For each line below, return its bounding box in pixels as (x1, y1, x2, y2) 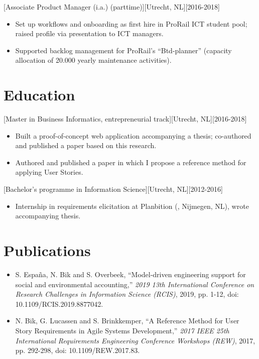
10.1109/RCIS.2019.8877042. (15, 298, 103, 309)
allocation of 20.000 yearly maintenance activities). (15, 55, 172, 65)
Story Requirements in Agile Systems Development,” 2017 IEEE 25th (15, 325, 229, 335)
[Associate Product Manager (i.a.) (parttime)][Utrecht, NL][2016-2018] (4, 2, 220, 12)
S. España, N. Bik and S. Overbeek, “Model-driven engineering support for (15, 269, 246, 279)
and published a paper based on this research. (15, 140, 157, 151)
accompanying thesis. (15, 210, 81, 221)
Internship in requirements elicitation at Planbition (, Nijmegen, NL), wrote (15, 200, 249, 211)
